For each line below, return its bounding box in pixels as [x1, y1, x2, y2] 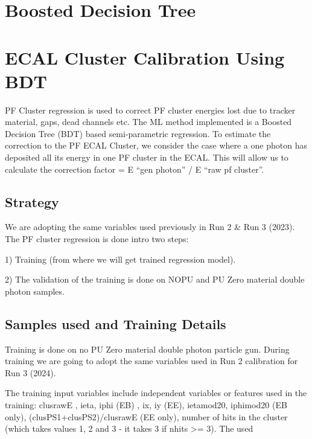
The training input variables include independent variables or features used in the [5, 386, 307, 399]
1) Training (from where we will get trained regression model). [5, 252, 236, 265]
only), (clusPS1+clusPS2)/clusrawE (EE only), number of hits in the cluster [5, 410, 288, 423]
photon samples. [5, 284, 65, 297]
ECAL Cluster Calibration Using [5, 45, 285, 69]
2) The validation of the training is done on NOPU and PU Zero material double [5, 273, 305, 286]
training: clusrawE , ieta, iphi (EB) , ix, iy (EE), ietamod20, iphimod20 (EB [5, 399, 287, 411]
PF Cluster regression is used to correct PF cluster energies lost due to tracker [5, 103, 296, 116]
